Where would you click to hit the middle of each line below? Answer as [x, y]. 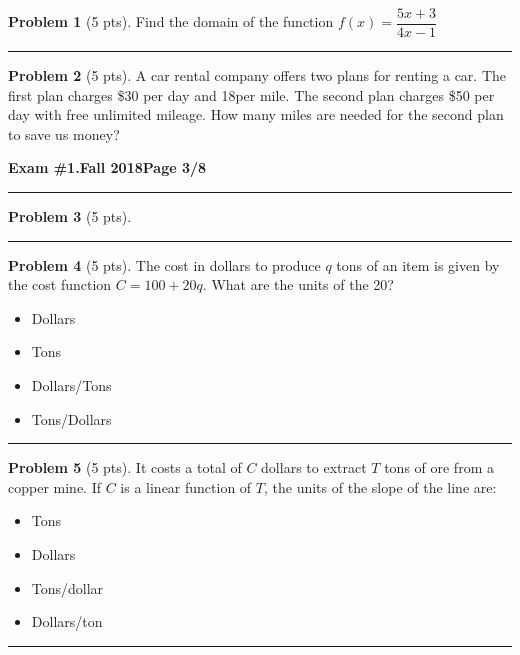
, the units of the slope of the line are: [380, 486]
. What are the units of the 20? [298, 284]
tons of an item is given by [418, 264]
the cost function [60, 284]
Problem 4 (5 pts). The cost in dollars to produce [164, 264]
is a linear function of [186, 486]
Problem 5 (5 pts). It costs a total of [125, 467]
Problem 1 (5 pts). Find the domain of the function [171, 21]
